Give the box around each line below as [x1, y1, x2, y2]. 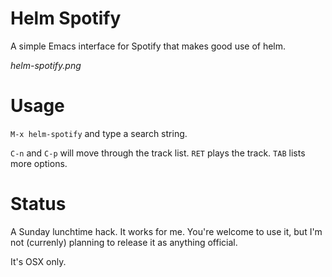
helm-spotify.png [10, 59, 82, 71]
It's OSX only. [10, 255, 67, 267]
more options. [10, 157, 68, 169]
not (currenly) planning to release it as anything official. [10, 236, 238, 248]
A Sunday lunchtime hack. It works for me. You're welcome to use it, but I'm [10, 225, 323, 237]
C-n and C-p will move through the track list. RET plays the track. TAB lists [10, 147, 306, 159]
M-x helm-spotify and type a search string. [10, 127, 188, 139]
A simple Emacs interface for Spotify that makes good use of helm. [10, 40, 287, 52]
